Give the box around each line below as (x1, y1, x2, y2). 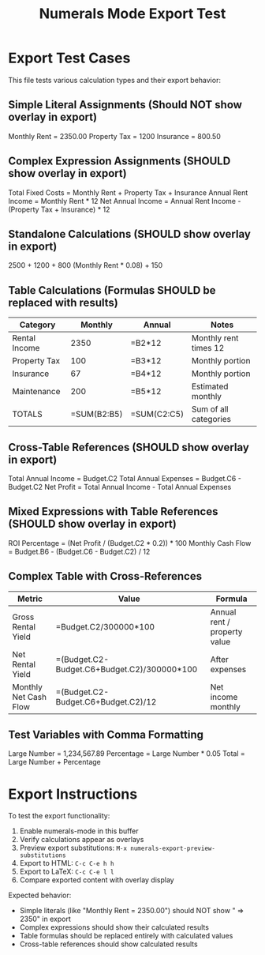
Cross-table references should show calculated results (19, 939, 199, 949)
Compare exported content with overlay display (19, 875, 175, 885)
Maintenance (12, 386, 61, 397)
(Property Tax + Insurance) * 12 (8, 205, 110, 214)
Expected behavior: (8, 890, 72, 900)
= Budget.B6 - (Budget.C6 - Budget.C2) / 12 (8, 547, 151, 556)
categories (191, 414, 231, 425)
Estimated (191, 381, 229, 392)
